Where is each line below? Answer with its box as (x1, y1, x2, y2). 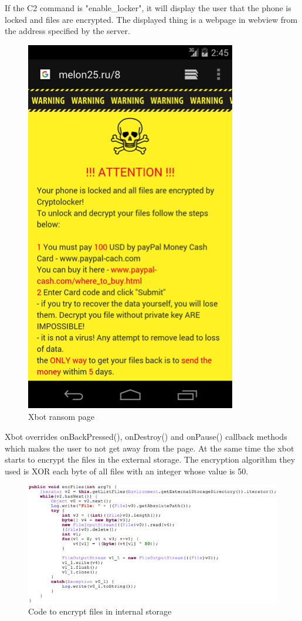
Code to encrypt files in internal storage (28, 605, 172, 617)
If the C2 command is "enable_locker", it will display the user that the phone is (5, 2, 291, 13)
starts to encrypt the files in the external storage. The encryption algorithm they (5, 453, 296, 466)
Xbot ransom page (28, 410, 94, 423)
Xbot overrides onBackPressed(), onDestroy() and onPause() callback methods (5, 430, 287, 442)
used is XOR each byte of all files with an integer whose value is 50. (5, 464, 249, 477)
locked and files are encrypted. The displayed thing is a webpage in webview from (5, 13, 298, 25)
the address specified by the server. (5, 25, 130, 37)
